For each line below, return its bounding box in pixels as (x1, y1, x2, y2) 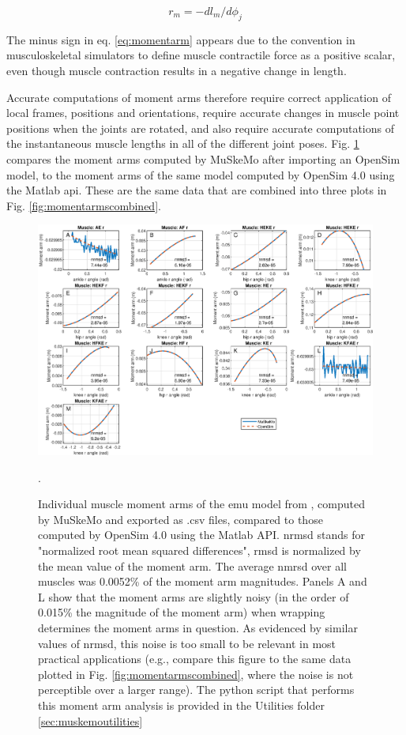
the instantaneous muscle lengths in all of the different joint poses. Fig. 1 (6, 135, 359, 152)
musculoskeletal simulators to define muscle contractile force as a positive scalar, (6, 47, 396, 63)
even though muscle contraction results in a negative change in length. (6, 62, 347, 78)
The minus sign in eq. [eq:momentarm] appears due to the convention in (6, 31, 355, 47)
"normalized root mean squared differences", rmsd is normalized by (38, 542, 361, 559)
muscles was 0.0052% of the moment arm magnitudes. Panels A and (38, 573, 367, 590)
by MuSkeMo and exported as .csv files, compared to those (38, 511, 323, 527)
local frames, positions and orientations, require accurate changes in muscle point (6, 104, 400, 121)
